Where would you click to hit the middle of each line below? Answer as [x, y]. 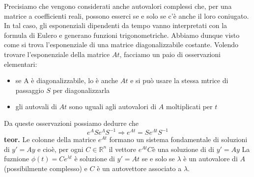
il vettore [122, 149]
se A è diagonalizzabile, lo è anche [67, 80]
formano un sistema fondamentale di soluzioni [178, 139]
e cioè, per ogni [60, 149]
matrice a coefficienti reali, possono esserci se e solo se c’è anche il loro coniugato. [127, 15]
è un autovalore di [211, 159]
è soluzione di [95, 159]
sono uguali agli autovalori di [113, 106]
